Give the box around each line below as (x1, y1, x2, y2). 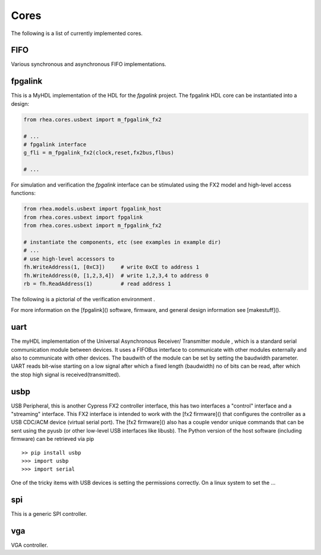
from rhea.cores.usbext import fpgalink (23, 214, 143, 220)
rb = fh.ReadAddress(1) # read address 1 (23, 280, 171, 287)
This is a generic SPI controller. (11, 510, 87, 517)
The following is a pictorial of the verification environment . (11, 295, 156, 302)
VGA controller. (11, 541, 48, 548)
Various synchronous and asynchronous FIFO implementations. (11, 61, 166, 68)
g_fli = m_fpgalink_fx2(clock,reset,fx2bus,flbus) (23, 149, 175, 156)
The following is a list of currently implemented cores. (11, 30, 143, 37)
